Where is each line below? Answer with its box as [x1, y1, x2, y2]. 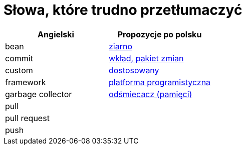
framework [5, 77, 46, 87]
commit [5, 53, 33, 63]
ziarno [109, 41, 133, 51]
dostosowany [109, 65, 159, 75]
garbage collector [5, 89, 72, 99]
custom [5, 65, 33, 75]
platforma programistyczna [109, 77, 211, 87]
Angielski [38, 29, 74, 39]
